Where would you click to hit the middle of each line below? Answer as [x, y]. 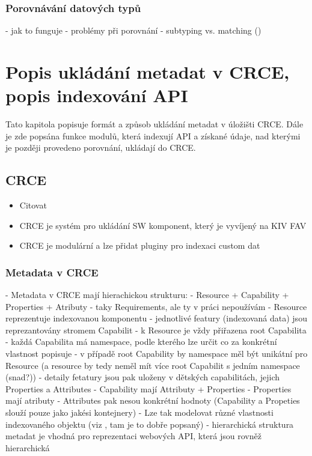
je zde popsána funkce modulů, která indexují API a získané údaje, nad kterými [153, 135]
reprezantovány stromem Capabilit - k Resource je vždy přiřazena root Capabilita [156, 330]
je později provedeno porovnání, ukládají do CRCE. [101, 147]
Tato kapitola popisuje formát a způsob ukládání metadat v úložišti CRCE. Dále [154, 124]
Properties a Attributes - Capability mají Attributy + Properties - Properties [148, 388]
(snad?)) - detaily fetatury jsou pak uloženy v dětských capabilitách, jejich [143, 377]
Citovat [33, 205]
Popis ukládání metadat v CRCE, [148, 71]
